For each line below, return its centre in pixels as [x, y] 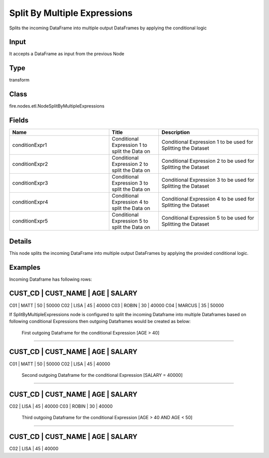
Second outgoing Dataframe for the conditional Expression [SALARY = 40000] [102, 375]
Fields [19, 120]
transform [19, 80]
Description [176, 132]
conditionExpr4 [30, 202]
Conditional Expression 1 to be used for [207, 142]
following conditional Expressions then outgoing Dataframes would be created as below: [100, 322]
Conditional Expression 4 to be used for [208, 199]
